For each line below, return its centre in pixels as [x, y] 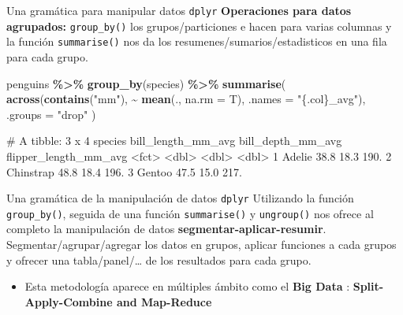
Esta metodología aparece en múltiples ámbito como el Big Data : [187, 286]
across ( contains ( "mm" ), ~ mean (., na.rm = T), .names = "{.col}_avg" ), [186, 99]
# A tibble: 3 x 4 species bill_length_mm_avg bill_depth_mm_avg [174, 141]
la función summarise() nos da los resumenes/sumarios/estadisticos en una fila [197, 41]
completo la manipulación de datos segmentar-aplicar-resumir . [166, 229]
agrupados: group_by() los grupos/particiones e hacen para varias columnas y [199, 26]
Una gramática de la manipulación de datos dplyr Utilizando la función [180, 198]
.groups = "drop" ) [51, 114]
